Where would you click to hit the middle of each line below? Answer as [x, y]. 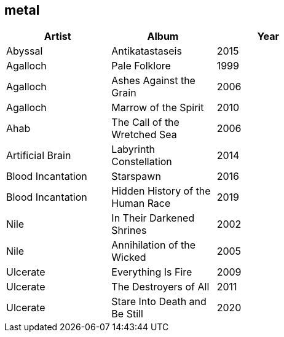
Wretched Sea [144, 135]
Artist [57, 37]
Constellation [142, 162]
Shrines [129, 230]
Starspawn [136, 176]
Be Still [127, 314]
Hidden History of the [161, 191]
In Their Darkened [153, 218]
